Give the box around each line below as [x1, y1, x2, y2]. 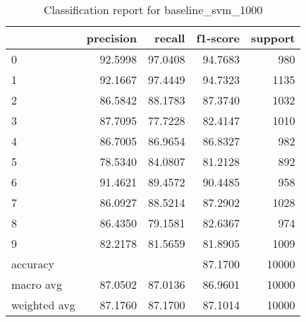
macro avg [11, 276, 63, 292]
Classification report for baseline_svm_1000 [44, 1, 263, 18]
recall [154, 30, 185, 46]
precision [86, 30, 137, 46]
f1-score [196, 30, 240, 46]
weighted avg [11, 297, 75, 313]
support [251, 30, 295, 46]
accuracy [11, 256, 54, 272]
